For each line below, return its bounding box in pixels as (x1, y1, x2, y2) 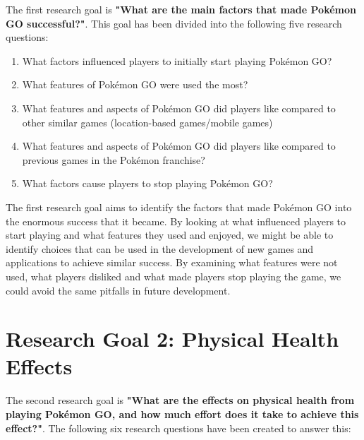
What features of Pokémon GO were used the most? (22, 77, 248, 92)
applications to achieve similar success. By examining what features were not (6, 255, 338, 270)
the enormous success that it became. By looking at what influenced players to (6, 213, 346, 228)
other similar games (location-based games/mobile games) (22, 114, 273, 129)
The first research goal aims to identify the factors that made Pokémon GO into (6, 199, 352, 214)
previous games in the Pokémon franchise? (22, 152, 205, 167)
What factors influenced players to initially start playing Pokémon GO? (22, 53, 332, 68)
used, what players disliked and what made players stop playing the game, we (6, 268, 341, 283)
